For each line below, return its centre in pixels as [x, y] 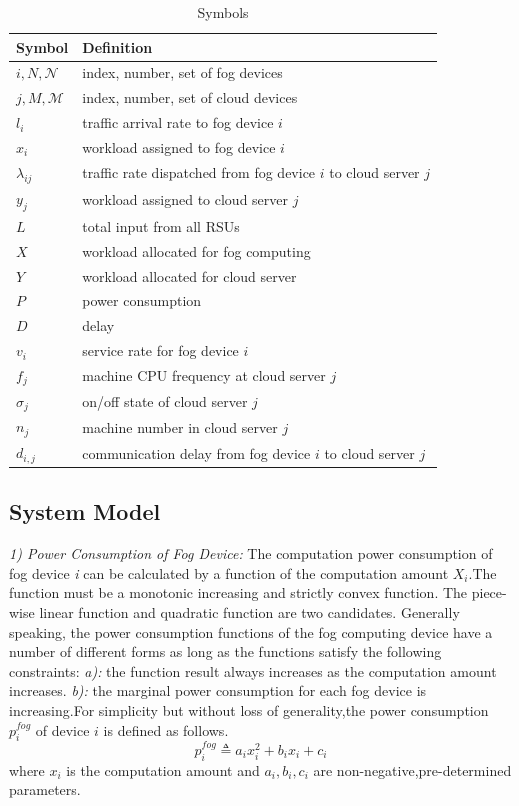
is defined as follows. [166, 729]
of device [62, 729]
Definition [117, 46]
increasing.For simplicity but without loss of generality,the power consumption [249, 709]
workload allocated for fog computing [196, 250]
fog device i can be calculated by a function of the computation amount [229, 572]
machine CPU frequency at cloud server [204, 375]
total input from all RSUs [161, 225]
